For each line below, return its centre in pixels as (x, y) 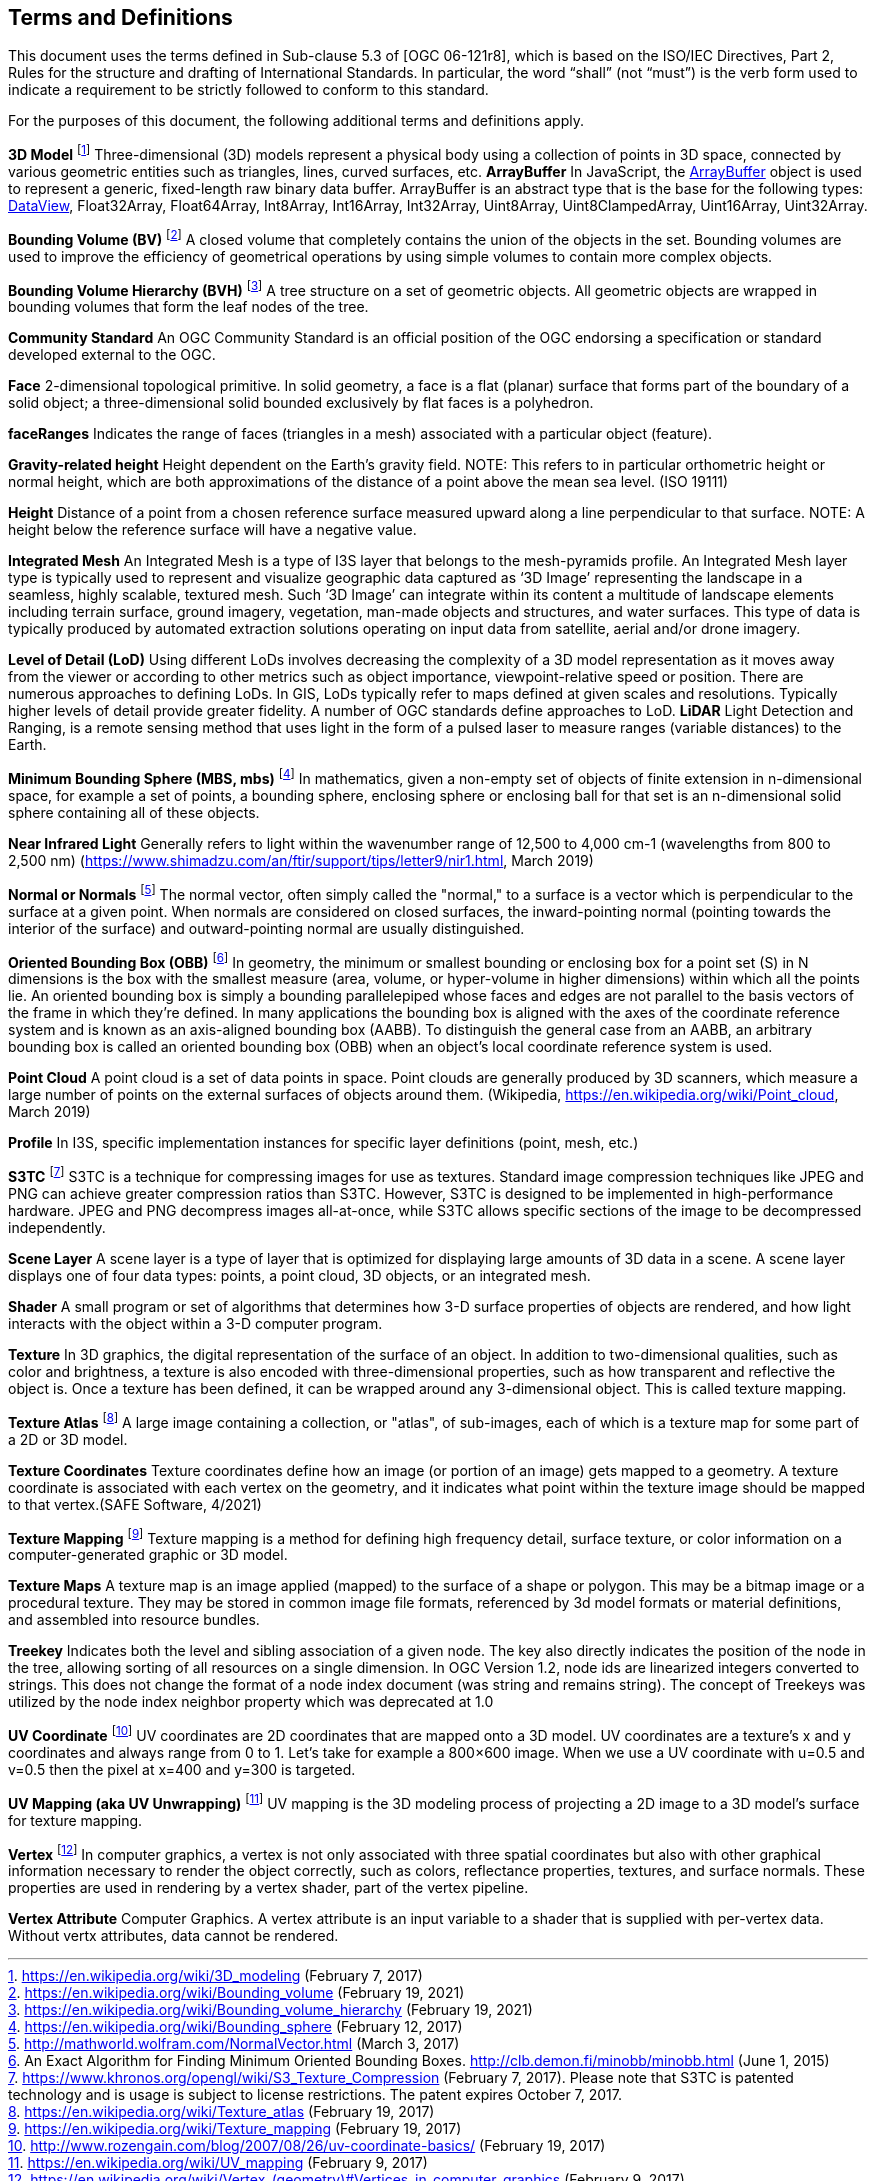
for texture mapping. (75, 1820)
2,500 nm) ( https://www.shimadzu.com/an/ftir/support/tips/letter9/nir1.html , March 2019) (301, 861)
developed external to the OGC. (112, 355)
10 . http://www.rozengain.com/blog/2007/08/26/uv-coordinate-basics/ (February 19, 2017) (307, 2146)
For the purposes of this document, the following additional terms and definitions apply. (296, 121)
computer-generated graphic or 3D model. (148, 1555)
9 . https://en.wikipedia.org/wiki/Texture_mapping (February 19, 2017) (235, 2129)
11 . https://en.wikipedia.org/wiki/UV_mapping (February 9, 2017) (218, 2163)
